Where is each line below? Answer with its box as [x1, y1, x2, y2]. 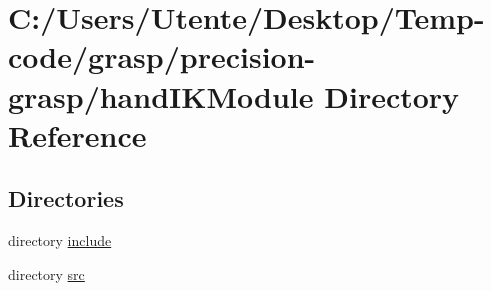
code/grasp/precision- [8, 36, 316, 77]
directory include [8, 230, 112, 251]
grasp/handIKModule [8, 75, 314, 116]
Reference [8, 114, 147, 155]
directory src [8, 263, 85, 284]
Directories [8, 183, 124, 214]
